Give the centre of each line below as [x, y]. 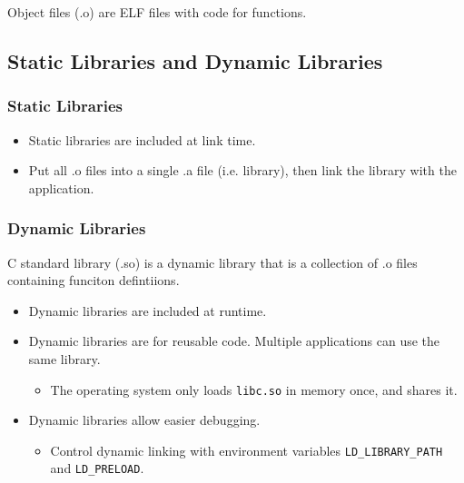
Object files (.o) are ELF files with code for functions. [157, 12]
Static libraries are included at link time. [142, 139]
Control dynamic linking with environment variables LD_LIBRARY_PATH [247, 450]
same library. [64, 358]
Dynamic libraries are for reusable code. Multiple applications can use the [234, 341]
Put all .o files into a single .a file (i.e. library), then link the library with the [242, 170]
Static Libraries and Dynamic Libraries [195, 60]
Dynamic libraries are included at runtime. [148, 310]
